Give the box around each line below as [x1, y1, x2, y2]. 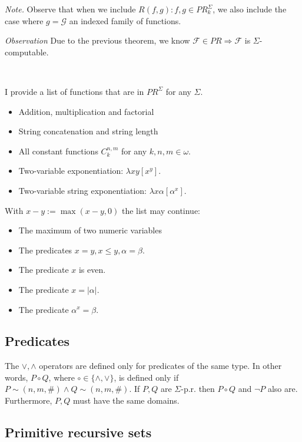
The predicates [18, 243, 72, 256]
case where [5, 14, 44, 27]
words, [5, 371, 28, 383]
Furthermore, [5, 394, 52, 407]
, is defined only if [114, 371, 179, 383]
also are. [267, 382, 298, 395]
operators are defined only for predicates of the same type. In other [39, 359, 282, 372]
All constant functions [18, 144, 98, 157]
